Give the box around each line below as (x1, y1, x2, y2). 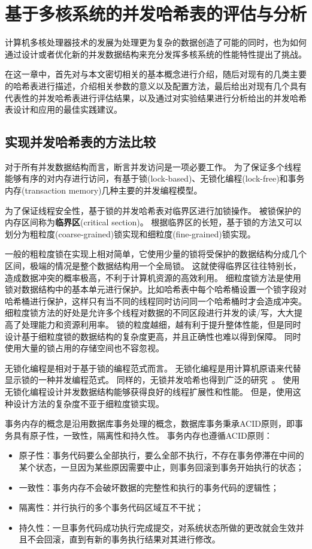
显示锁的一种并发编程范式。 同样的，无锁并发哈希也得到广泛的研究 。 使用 (5, 373, 300, 386)
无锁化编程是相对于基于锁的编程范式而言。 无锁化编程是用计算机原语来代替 (5, 361, 301, 374)
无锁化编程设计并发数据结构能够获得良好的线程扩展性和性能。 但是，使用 (5, 385, 293, 397)
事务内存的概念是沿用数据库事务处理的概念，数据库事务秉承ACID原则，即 (5, 417, 295, 430)
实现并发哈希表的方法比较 (5, 132, 156, 151)
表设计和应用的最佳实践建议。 (5, 103, 122, 116)
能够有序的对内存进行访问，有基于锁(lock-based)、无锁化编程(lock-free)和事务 (5, 172, 305, 185)
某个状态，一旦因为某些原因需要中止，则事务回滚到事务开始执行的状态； (19, 460, 304, 473)
